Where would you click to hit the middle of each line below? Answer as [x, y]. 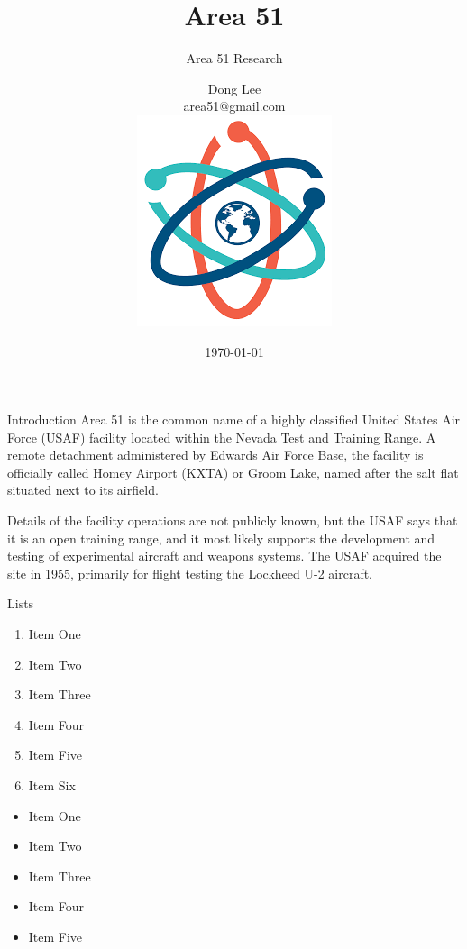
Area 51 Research [234, 58]
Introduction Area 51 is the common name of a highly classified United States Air [234, 420]
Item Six [52, 785]
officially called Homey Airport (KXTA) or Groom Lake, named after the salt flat [233, 472]
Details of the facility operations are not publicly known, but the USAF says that [233, 520]
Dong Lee [234, 88]
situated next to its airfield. [83, 490]
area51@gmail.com [234, 106]
